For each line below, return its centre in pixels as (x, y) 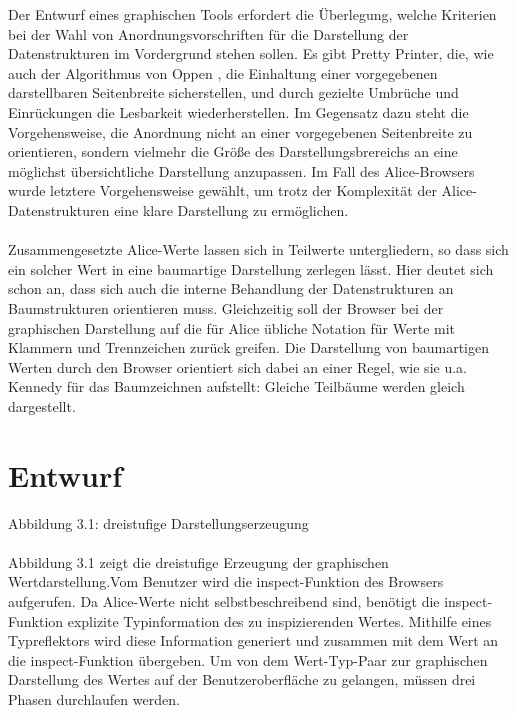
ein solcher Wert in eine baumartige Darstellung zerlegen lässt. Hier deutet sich (251, 268)
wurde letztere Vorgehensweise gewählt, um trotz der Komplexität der (222, 190)
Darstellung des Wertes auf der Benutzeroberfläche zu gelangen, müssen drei (242, 679)
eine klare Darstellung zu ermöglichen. (231, 209)
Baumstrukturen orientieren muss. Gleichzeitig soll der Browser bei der (226, 307)
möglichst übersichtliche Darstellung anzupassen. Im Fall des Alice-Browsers (241, 170)
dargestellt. (42, 405)
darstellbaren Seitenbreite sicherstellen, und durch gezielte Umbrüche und (233, 92)
